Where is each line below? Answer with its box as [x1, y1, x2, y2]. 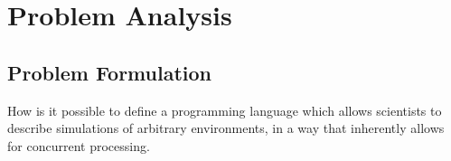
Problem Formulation [7, 58, 211, 86]
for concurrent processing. [7, 136, 150, 155]
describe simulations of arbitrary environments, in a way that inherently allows [7, 118, 445, 137]
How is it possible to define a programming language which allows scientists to [7, 100, 442, 119]
